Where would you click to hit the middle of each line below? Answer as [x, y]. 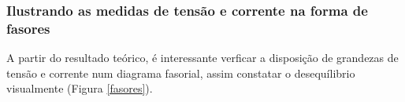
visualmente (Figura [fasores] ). [80, 88]
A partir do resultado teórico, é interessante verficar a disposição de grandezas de [202, 58]
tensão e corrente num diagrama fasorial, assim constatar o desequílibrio [181, 73]
